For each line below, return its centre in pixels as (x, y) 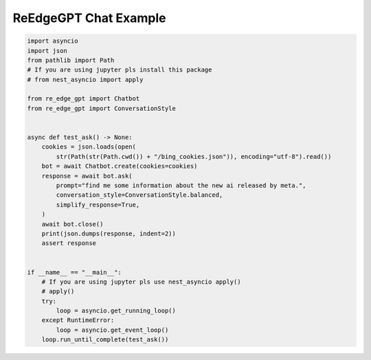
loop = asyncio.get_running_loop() (116, 311)
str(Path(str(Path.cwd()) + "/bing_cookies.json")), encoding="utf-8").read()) (194, 156)
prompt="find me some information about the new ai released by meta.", (181, 186)
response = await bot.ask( (87, 176)
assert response (69, 243)
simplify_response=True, (98, 204)
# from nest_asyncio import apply (85, 80)
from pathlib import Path (71, 60)
